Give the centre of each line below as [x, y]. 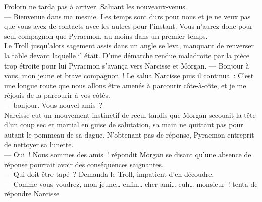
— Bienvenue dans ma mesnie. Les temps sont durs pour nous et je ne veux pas [127, 16]
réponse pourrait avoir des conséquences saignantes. [84, 164]
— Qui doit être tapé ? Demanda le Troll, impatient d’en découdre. [109, 174]
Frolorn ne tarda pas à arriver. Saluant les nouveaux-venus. [96, 6]
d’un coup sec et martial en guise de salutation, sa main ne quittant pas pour [124, 125]
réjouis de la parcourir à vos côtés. [57, 95]
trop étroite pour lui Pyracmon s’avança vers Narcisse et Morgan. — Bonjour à [127, 65]
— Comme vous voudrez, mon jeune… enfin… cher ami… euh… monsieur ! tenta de [131, 184]
